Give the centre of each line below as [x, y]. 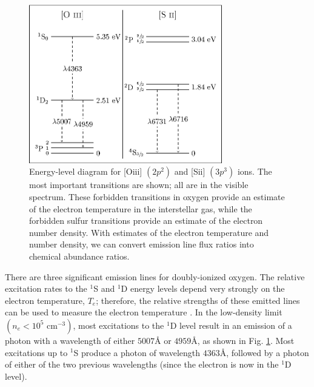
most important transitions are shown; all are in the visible [139, 185]
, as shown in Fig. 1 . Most [246, 340]
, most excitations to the [119, 325]
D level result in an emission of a [231, 325]
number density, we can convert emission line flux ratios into [142, 244]
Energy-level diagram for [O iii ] [86, 171]
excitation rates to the [46, 288]
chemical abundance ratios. [79, 256]
